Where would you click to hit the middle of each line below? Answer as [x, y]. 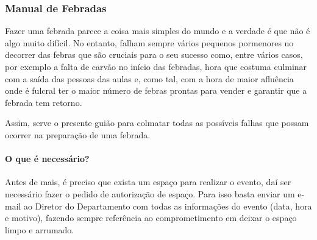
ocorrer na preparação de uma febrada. [78, 134]
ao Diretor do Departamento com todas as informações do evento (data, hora [168, 206]
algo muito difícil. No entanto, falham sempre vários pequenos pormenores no [149, 42]
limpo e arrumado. [40, 229]
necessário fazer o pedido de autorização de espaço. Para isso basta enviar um [150, 193]
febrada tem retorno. [44, 102]
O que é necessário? [47, 159]
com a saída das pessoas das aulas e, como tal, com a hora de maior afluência [149, 78]
